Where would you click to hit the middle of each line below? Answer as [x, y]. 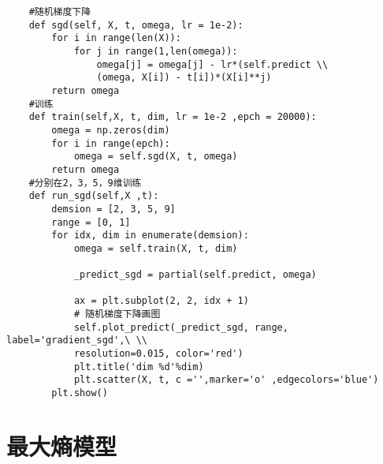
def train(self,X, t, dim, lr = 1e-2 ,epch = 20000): [173, 117]
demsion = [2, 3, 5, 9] [113, 209]
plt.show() [80, 393]
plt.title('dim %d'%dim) [139, 367]
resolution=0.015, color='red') [158, 354]
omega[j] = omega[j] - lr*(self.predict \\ [212, 64]
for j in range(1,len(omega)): [156, 51]
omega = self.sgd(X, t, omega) [156, 157]
